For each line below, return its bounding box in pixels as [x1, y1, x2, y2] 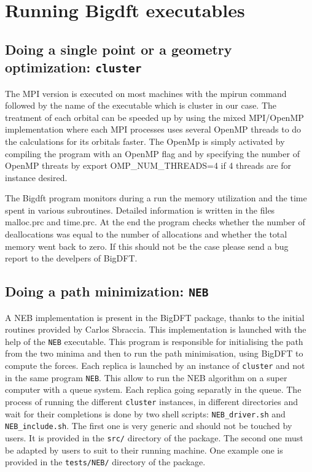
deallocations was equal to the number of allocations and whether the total [5, 228, 287, 241]
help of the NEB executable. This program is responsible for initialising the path [5, 335, 303, 347]
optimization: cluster [5, 58, 142, 77]
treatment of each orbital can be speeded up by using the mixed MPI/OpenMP [5, 110, 304, 123]
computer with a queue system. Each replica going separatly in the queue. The [5, 383, 302, 396]
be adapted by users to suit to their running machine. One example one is [5, 443, 283, 456]
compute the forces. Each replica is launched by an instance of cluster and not [5, 359, 305, 372]
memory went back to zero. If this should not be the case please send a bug [5, 239, 289, 252]
